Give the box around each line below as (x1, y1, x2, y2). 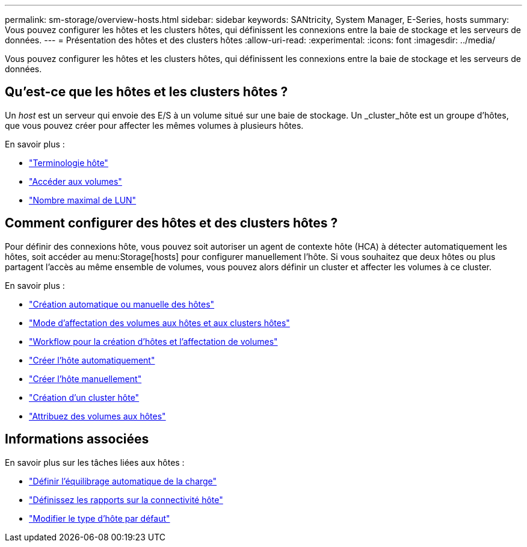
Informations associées (5, 431, 149, 447)
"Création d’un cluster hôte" (29, 392, 140, 403)
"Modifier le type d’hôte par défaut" (29, 513, 170, 524)
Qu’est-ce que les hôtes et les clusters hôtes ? (5, 84, 288, 100)
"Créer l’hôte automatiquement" (29, 354, 155, 365)
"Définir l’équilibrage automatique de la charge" (29, 475, 217, 486)
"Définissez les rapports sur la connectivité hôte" (29, 494, 223, 505)
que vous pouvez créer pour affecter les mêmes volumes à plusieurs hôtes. (5, 120, 304, 131)
